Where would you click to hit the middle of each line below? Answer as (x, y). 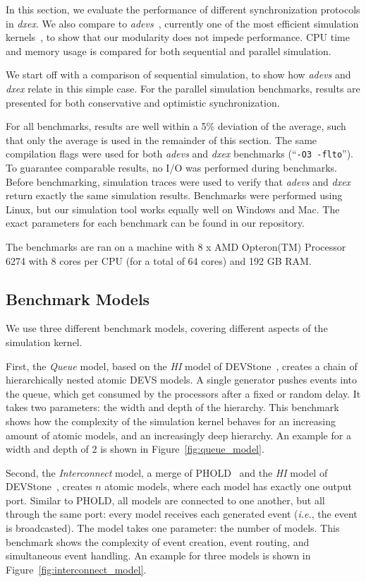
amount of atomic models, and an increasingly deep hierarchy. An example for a (178, 435)
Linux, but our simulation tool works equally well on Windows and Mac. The (173, 209)
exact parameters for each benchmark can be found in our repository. (155, 223)
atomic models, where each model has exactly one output (228, 486)
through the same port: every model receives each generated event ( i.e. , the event (182, 514)
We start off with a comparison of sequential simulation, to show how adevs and (178, 75)
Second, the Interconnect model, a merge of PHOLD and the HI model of (167, 472)
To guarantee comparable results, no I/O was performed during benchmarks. (171, 167)
